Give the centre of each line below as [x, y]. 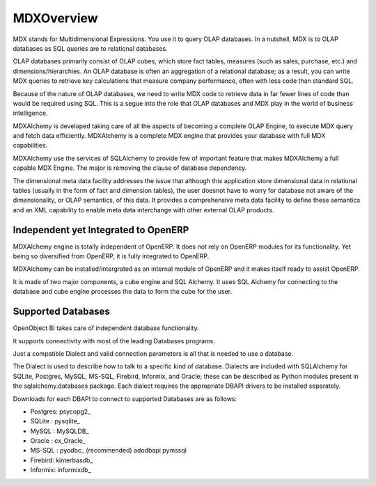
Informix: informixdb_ [61, 470]
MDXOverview [55, 18]
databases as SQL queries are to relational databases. [90, 48]
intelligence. [30, 113]
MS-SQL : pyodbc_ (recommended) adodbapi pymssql [109, 450]
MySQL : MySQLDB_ [60, 431]
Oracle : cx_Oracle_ [58, 441]
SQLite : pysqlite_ [55, 421]
